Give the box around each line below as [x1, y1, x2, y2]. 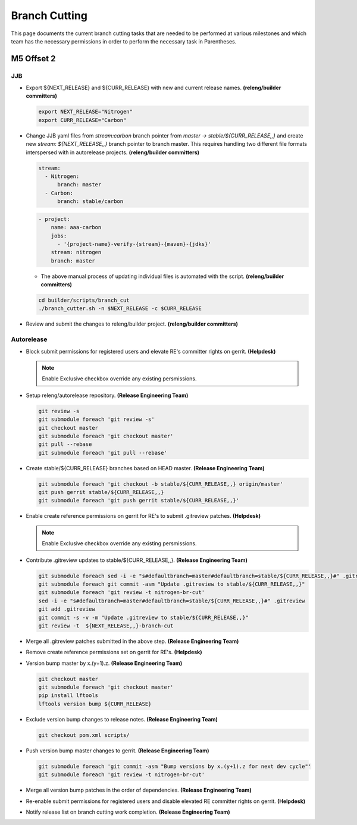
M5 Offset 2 [11, 54, 56, 64]
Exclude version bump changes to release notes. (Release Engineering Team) [26, 715, 218, 723]
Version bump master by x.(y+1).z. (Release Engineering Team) [26, 660, 183, 667]
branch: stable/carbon [57, 198, 124, 205]
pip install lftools [38, 692, 98, 699]
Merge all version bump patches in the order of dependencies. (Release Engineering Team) [26, 786, 252, 794]
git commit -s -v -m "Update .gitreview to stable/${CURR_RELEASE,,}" [38, 614, 249, 621]
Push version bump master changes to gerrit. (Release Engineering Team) [26, 747, 209, 754]
